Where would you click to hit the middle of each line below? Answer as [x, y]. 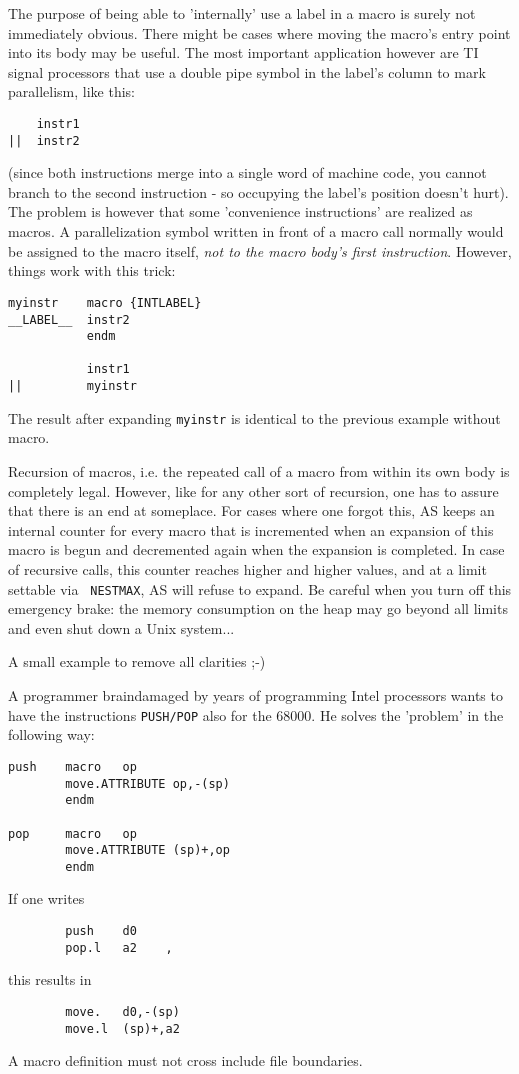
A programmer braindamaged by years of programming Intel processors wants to [255, 695]
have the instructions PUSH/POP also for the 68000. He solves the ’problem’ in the [256, 714]
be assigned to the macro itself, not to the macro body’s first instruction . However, [260, 250]
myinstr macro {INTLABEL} [105, 302]
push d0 [101, 931]
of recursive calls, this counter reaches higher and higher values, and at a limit [247, 569]
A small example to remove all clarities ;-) [137, 661]
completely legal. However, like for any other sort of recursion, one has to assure [253, 490]
